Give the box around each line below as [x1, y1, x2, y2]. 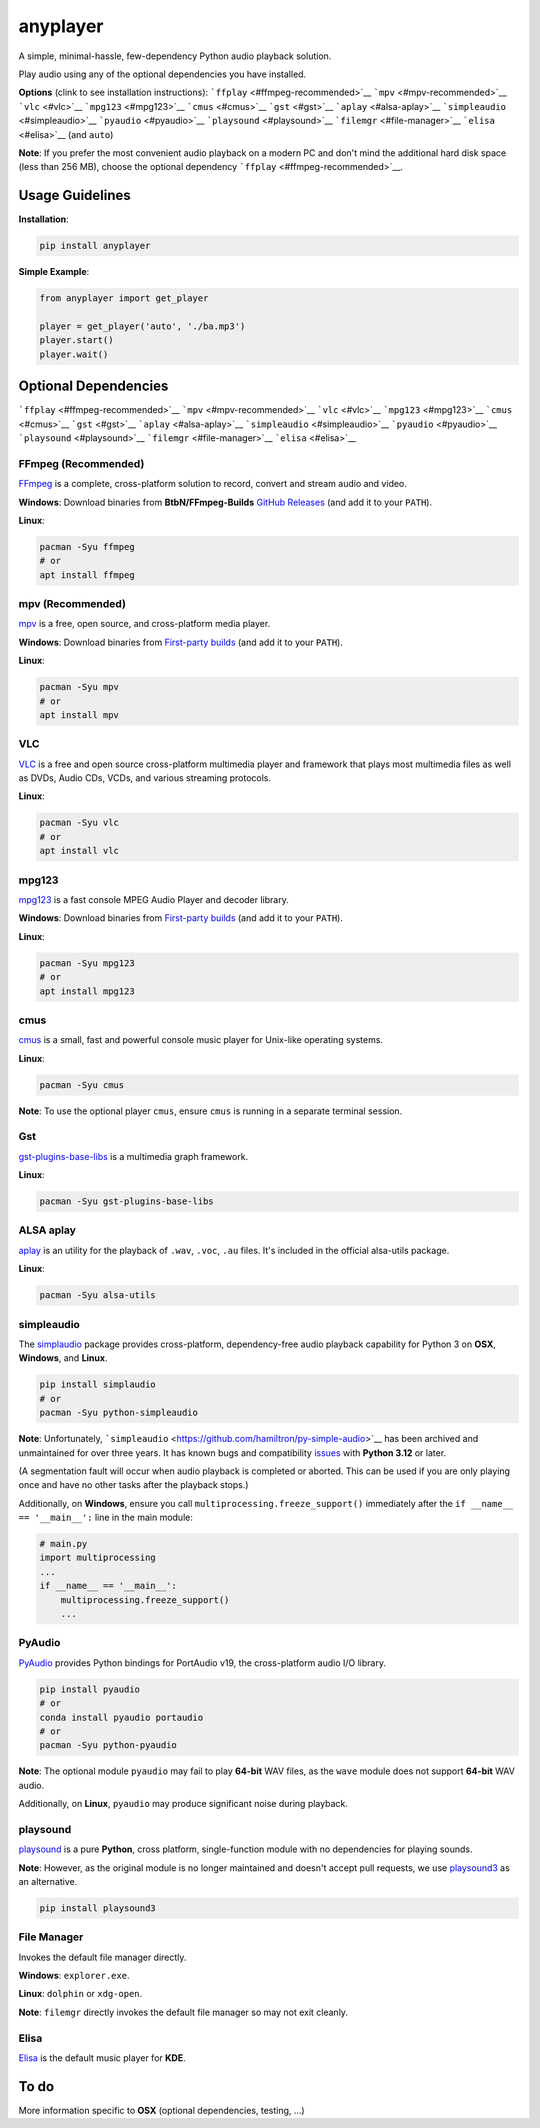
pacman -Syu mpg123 [39, 957, 135, 969]
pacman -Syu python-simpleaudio [39, 1407, 199, 1419]
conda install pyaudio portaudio [39, 1711, 204, 1723]
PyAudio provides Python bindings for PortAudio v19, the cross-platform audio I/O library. [18, 1656, 387, 1669]
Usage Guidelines [18, 187, 132, 204]
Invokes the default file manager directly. [18, 1951, 187, 1963]
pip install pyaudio [39, 1683, 140, 1695]
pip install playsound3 [39, 1902, 157, 1914]
